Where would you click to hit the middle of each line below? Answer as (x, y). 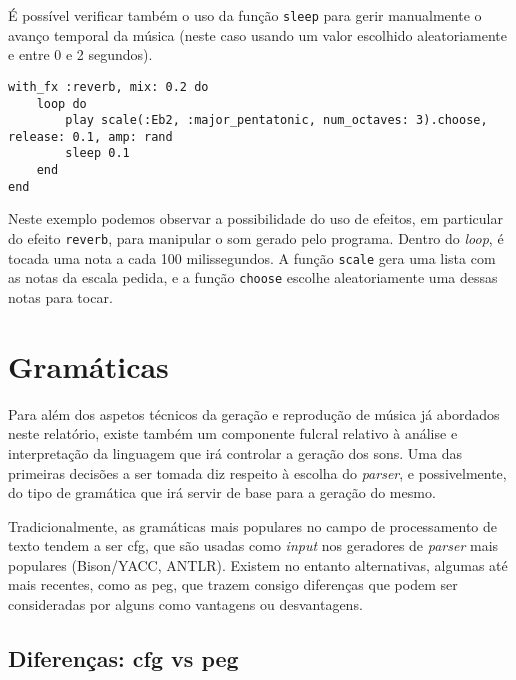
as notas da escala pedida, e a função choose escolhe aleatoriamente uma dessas (253, 277)
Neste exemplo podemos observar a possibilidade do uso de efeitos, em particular (255, 218)
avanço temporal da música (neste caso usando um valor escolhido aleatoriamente (257, 34)
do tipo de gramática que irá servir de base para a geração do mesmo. (222, 492)
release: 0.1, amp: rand (90, 136)
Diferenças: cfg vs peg (123, 658)
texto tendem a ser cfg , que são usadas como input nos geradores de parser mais (253, 545)
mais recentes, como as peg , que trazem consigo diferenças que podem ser (233, 584)
